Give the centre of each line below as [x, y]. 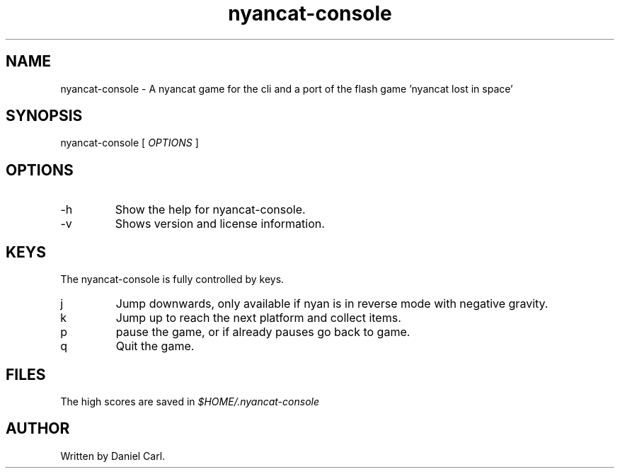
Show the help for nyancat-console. [210, 210]
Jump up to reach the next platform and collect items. [258, 318]
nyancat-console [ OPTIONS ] [130, 143]
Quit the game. [155, 346]
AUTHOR [38, 429]
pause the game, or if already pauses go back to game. [263, 332]
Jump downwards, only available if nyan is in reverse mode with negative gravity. [332, 304]
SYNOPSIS [44, 116]
